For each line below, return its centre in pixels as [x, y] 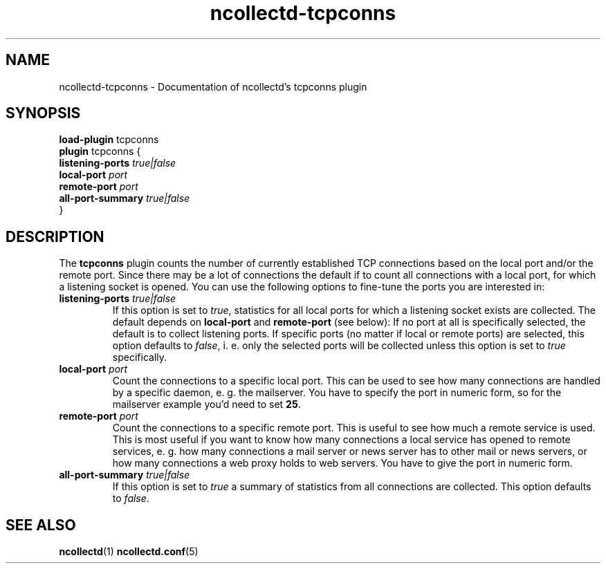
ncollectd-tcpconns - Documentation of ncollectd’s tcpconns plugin [213, 86]
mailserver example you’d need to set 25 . [206, 404]
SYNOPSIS [43, 113]
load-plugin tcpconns [109, 140]
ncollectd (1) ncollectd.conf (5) [129, 552]
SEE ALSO [41, 525]
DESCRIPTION [55, 236]
